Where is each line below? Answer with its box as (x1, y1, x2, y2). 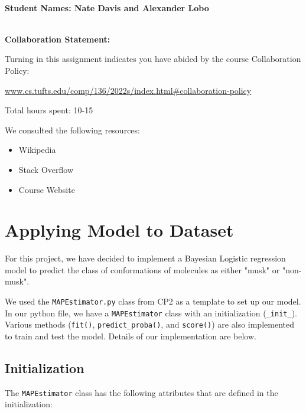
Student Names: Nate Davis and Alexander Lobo (5, 1, 209, 14)
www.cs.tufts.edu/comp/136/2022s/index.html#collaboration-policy (5, 84, 252, 96)
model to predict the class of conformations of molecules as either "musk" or (5, 263, 280, 276)
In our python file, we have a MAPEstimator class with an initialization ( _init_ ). (5, 306, 298, 319)
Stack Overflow (18, 163, 74, 175)
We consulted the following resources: (5, 123, 140, 136)
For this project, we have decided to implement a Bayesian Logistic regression (5, 252, 286, 264)
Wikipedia (18, 143, 56, 156)
